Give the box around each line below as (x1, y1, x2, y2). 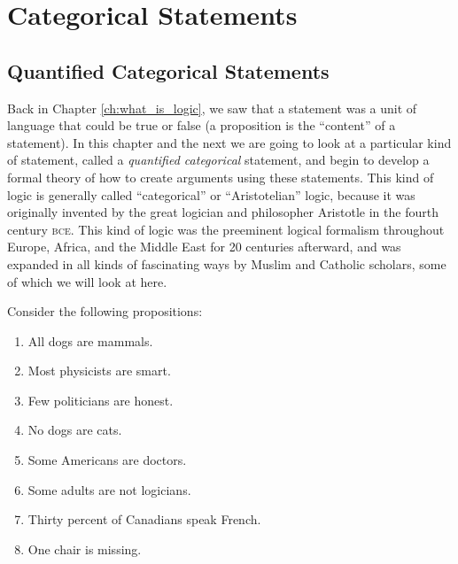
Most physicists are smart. (27, 361, 171, 380)
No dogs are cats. (27, 421, 122, 439)
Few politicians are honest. (27, 390, 174, 409)
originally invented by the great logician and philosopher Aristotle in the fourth (7, 203, 439, 221)
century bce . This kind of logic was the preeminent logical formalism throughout (7, 220, 445, 238)
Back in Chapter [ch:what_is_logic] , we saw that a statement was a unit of (7, 98, 417, 117)
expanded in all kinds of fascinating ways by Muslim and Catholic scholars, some (7, 254, 446, 273)
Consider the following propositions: (7, 302, 203, 321)
